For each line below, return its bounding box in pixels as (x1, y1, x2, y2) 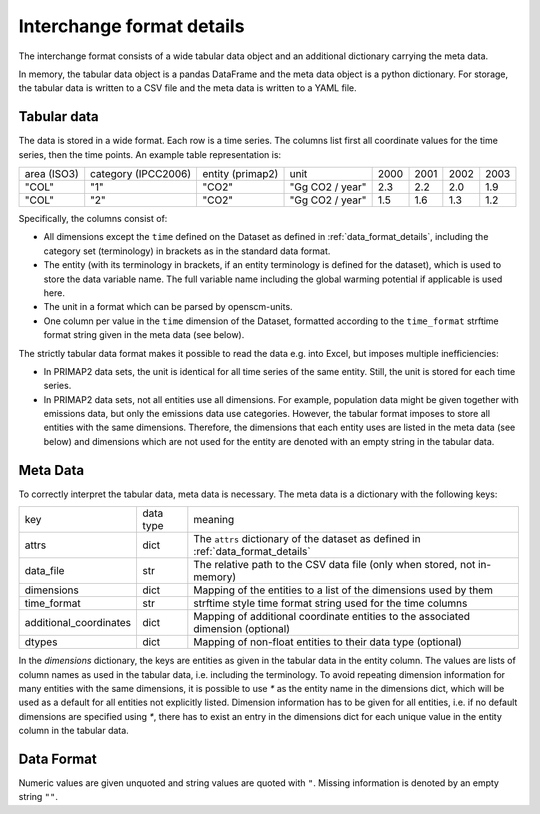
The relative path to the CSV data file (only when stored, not (193, 558, 476, 572)
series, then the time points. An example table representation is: (18, 148, 282, 160)
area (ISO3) (24, 167, 79, 181)
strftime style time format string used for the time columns (193, 596, 468, 610)
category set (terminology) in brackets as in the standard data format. (43, 245, 331, 257)
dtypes (24, 635, 58, 649)
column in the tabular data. (18, 725, 129, 737)
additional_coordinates (24, 616, 132, 630)
